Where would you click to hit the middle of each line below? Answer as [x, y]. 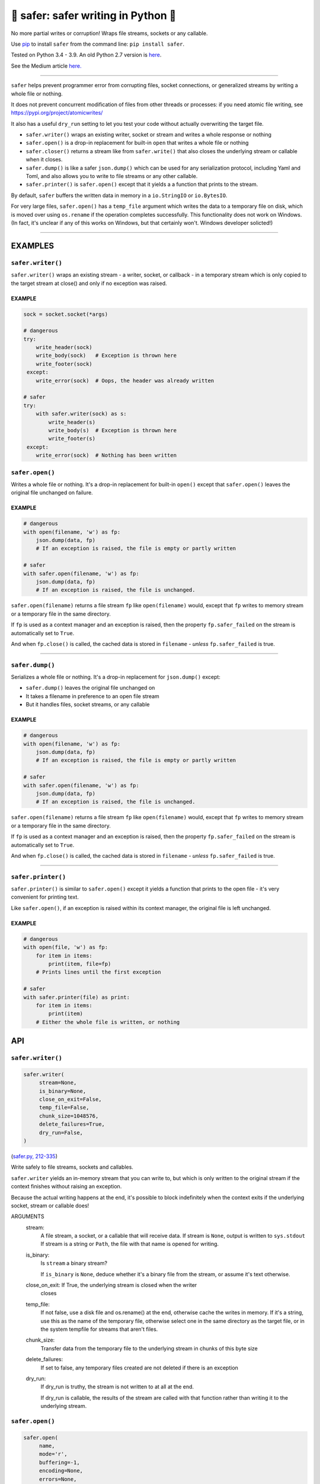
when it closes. [44, 160]
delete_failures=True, [72, 1124]
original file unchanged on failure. [52, 493]
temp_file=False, [64, 1108]
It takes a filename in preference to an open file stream [92, 696]
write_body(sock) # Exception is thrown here [106, 356]
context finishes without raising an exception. [66, 1187]
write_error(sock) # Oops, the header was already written [125, 380]
